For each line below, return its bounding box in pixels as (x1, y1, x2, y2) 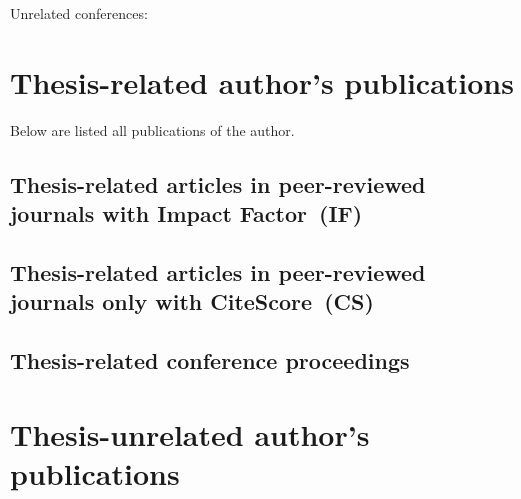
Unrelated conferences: (10, 3, 148, 23)
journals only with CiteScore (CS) (10, 286, 374, 317)
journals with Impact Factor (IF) (10, 198, 363, 229)
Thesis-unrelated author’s (10, 413, 370, 454)
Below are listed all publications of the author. (10, 119, 295, 140)
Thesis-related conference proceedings (10, 345, 410, 376)
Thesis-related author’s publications (10, 61, 514, 102)
